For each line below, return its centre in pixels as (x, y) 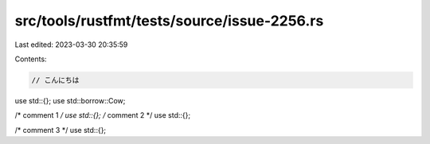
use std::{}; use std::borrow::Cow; (70, 100)
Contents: (31, 59)
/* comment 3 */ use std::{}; (61, 130)
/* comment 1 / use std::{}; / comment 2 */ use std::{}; (103, 115)
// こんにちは (55, 80)
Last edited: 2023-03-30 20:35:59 (71, 45)
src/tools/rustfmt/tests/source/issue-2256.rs (169, 21)
